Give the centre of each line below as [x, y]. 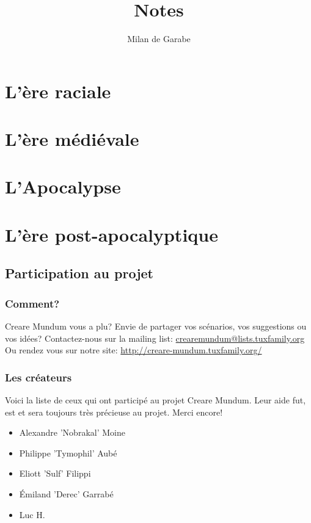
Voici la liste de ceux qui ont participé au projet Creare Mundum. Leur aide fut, [155, 400]
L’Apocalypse [63, 186]
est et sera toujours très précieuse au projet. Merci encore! [114, 412]
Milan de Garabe [159, 39]
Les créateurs [38, 377]
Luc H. [32, 514]
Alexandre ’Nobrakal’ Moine [72, 432]
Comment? [32, 303]
